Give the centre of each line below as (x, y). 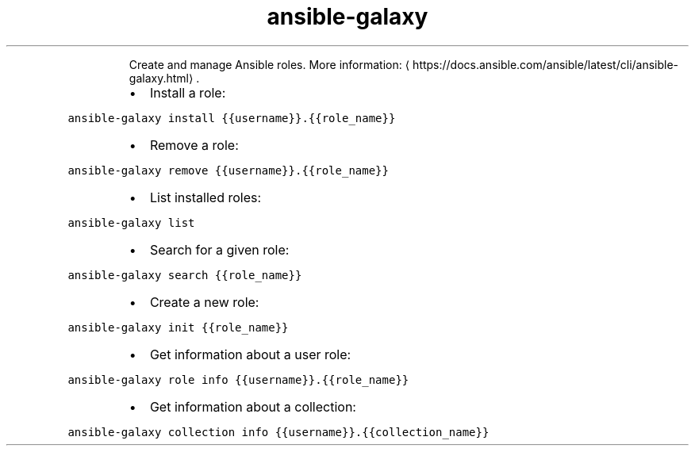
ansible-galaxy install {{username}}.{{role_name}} (232, 118)
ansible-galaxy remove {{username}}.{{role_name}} (228, 170)
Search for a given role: (219, 249)
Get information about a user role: (250, 354)
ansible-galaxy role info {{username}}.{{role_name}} (238, 379)
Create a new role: (204, 302)
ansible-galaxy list (131, 222)
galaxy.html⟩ (161, 78)
